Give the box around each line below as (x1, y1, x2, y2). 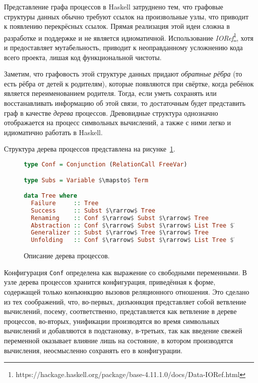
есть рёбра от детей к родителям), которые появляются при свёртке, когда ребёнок (4, 78, 254, 88)
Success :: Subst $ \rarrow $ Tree (31, 207, 155, 214)
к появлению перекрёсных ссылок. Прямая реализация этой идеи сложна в (4, 21, 230, 31)
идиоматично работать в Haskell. (4, 127, 103, 137)
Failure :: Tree (31, 199, 99, 207)
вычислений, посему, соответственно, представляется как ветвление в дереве (4, 306, 237, 316)
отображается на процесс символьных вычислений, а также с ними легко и (4, 117, 231, 128)
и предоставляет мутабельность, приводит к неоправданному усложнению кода (4, 42, 243, 53)
